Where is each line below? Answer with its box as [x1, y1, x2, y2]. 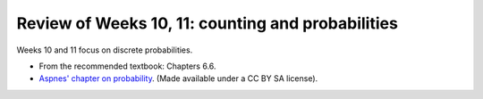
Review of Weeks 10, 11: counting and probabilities [16, 13, 398, 33]
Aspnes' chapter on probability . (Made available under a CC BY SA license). [38, 73, 318, 84]
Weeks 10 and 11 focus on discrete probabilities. [16, 45, 193, 55]
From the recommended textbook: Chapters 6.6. [38, 61, 216, 71]
